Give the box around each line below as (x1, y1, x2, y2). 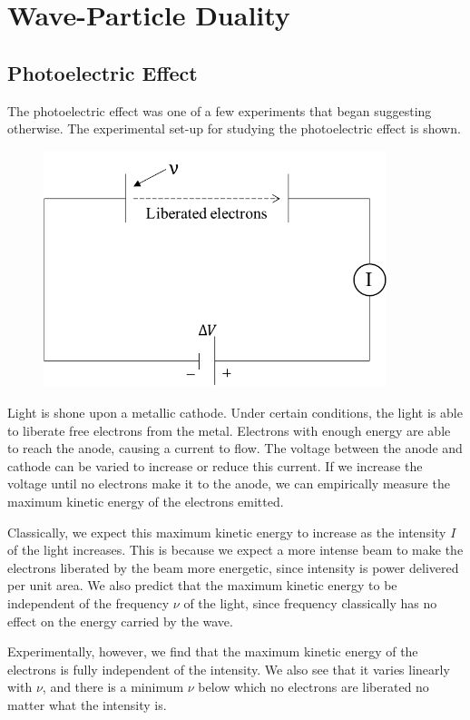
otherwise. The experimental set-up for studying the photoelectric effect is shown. (7, 119, 461, 138)
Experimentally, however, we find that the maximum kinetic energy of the (7, 642, 418, 661)
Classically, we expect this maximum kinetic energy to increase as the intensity (7, 522, 446, 541)
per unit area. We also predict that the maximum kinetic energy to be (7, 576, 397, 595)
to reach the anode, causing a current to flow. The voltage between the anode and (7, 439, 463, 458)
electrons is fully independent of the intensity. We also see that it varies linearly (7, 659, 450, 678)
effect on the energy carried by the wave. (7, 611, 233, 630)
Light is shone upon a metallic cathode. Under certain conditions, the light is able (7, 403, 463, 422)
